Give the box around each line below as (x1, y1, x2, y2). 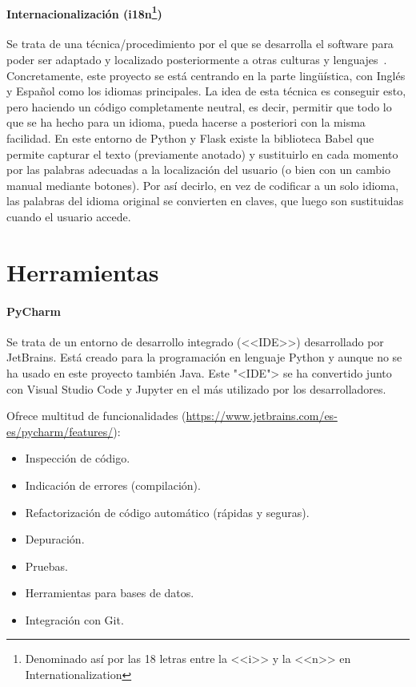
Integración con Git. (25, 611, 124, 628)
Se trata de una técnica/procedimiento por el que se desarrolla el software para (6, 35, 394, 52)
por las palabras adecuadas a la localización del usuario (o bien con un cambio (6, 161, 390, 178)
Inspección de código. (25, 450, 130, 467)
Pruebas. (25, 557, 69, 574)
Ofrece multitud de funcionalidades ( (6, 407, 186, 424)
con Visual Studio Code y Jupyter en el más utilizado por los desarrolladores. (6, 380, 386, 397)
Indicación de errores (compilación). (25, 476, 201, 493)
